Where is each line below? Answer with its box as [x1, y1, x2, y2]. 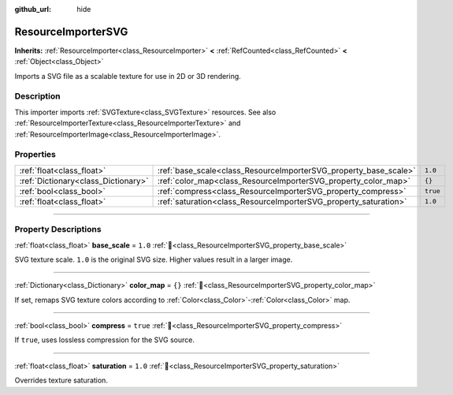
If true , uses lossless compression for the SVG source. [14, 335, 195, 345]
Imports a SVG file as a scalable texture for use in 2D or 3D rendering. [14, 71, 242, 80]
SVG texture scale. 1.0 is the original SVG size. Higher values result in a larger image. [14, 255, 293, 264]
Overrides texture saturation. [14, 375, 108, 386]
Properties [14, 149, 57, 160]
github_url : [14, 5, 51, 13]
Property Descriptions [14, 224, 102, 235]
